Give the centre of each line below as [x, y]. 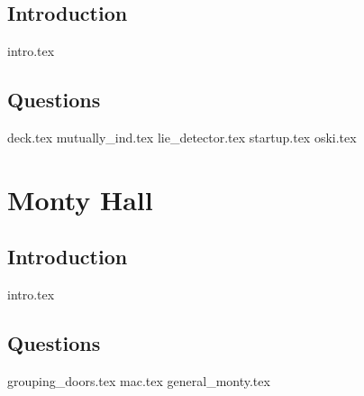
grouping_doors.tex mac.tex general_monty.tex [139, 380]
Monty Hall [80, 199]
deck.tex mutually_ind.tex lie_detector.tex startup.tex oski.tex [182, 137]
